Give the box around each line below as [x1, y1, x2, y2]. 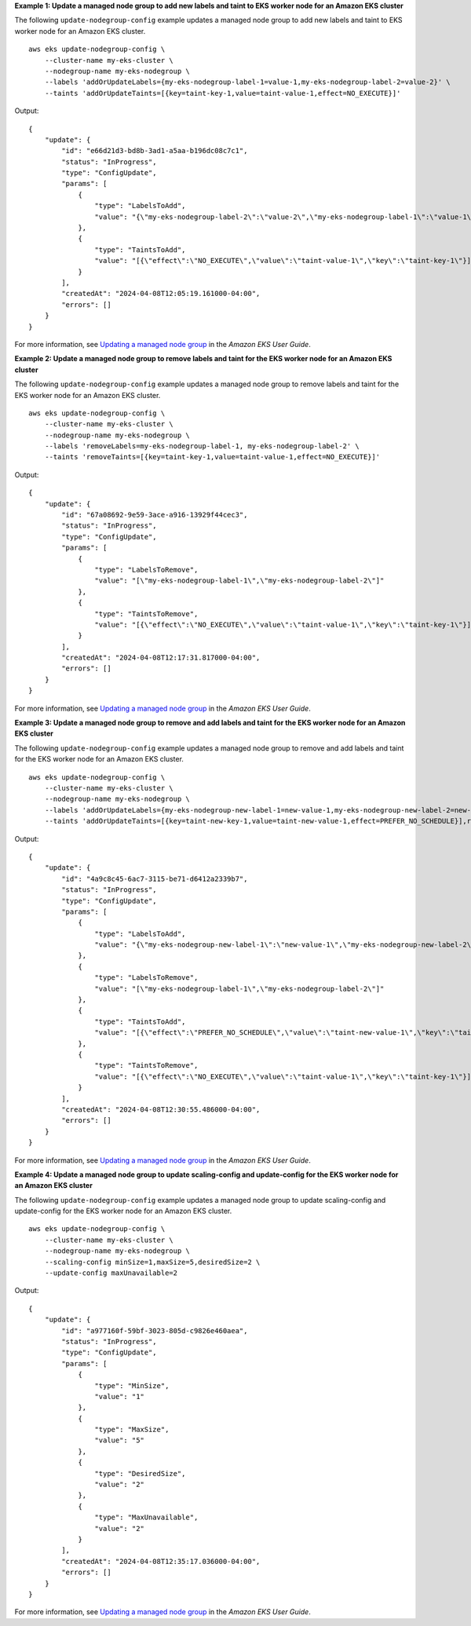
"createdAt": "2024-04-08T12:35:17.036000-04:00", [61, 1557, 261, 1566]
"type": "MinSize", [94, 1381, 170, 1390]
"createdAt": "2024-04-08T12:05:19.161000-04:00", [61, 289, 261, 298]
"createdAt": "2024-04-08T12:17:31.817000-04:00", [61, 653, 261, 663]
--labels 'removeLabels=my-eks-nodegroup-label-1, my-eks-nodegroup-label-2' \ [44, 442, 360, 451]
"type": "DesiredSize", [94, 1469, 186, 1478]
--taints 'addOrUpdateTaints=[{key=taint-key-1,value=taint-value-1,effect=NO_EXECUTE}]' [44, 89, 401, 97]
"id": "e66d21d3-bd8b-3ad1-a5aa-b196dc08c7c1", [61, 146, 248, 155]
